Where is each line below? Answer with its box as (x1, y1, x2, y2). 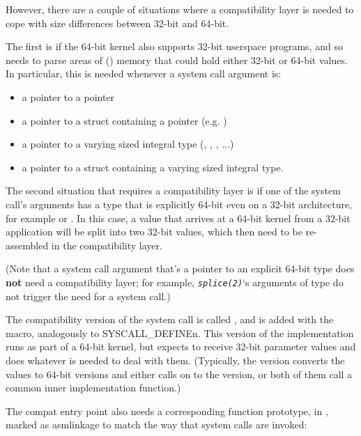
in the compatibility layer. (51, 238, 162, 252)
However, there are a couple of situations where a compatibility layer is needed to (6, 2, 354, 16)
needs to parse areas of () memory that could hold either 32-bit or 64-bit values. (6, 52, 348, 67)
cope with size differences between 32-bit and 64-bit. (6, 15, 229, 30)
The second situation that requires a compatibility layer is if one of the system (6, 183, 341, 198)
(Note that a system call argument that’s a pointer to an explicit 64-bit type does (6, 261, 355, 276)
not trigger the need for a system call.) (6, 288, 171, 303)
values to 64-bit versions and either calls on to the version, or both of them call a (6, 366, 353, 381)
